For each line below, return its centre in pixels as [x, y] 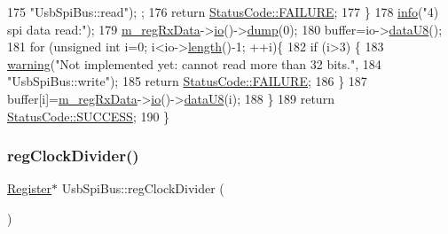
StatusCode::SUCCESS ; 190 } [89, 116]
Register [30, 188]
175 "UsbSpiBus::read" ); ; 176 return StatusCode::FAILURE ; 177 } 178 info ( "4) [223, 12]
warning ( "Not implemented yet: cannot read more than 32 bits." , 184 [194, 63]
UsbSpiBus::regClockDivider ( [143, 188]
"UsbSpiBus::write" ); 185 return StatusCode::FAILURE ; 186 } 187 [187, 81]
